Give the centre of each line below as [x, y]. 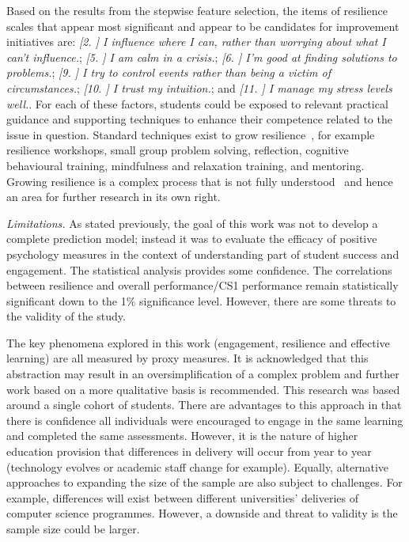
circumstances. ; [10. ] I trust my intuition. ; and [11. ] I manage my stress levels [199, 87]
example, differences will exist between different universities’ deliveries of [182, 497]
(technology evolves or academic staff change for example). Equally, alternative [198, 466]
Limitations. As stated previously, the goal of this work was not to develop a [192, 223]
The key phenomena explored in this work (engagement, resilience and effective [198, 342]
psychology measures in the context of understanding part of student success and [203, 254]
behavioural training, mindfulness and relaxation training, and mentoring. [186, 165]
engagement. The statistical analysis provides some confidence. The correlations [199, 269]
